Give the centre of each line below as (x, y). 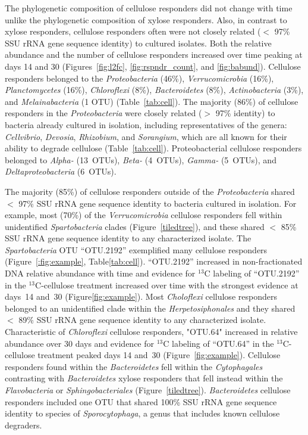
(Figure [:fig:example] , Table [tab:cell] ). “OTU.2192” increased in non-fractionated (154, 261)
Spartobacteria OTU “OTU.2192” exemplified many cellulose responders (136, 249)
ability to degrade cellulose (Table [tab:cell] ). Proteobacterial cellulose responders (153, 148)
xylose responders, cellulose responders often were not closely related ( (133, 31)
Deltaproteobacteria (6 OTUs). (61, 171)
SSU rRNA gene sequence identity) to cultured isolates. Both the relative (138, 43)
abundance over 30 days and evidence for (79, 343)
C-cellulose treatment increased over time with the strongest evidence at (167, 285)
